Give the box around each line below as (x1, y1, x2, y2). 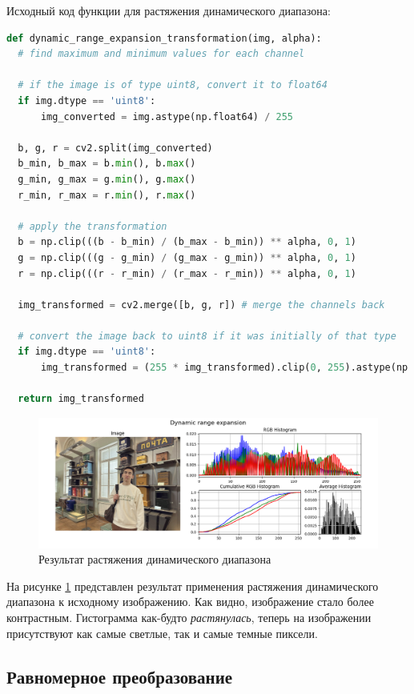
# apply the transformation (18, 220, 167, 232)
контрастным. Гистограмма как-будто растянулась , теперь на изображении (6, 608, 372, 625)
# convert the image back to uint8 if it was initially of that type (18, 330, 396, 342)
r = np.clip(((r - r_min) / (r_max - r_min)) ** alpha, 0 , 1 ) (18, 267, 356, 279)
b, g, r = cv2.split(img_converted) (18, 142, 213, 154)
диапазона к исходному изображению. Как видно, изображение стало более (6, 593, 374, 610)
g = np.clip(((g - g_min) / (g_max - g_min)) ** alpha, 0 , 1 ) (18, 251, 356, 263)
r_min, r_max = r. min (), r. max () (18, 189, 196, 201)
